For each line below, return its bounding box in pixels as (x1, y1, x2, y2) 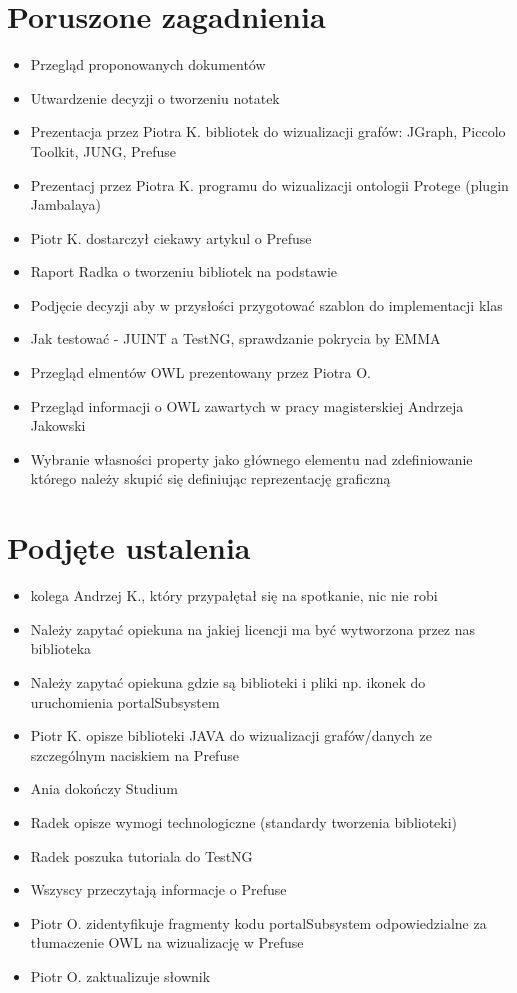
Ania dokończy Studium (30, 778, 178, 799)
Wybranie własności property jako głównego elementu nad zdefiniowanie (30, 448, 473, 469)
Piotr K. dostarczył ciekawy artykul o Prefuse (30, 227, 312, 248)
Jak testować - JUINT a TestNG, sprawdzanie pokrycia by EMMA (30, 328, 441, 349)
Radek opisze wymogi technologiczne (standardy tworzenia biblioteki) (30, 811, 458, 832)
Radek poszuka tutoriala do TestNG (30, 845, 253, 866)
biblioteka (30, 638, 92, 659)
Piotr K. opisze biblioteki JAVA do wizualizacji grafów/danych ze (30, 725, 432, 746)
